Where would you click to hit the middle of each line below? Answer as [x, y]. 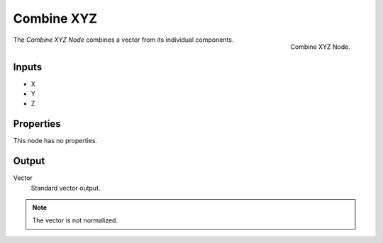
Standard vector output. [66, 188]
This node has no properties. [55, 141]
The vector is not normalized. [75, 220]
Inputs [28, 67]
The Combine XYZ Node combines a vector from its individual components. [123, 40]
